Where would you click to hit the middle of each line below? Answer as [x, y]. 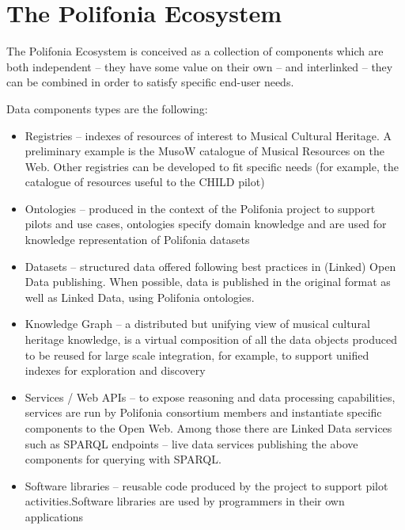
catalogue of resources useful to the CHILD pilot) [145, 182]
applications [54, 516]
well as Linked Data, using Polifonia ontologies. [140, 297]
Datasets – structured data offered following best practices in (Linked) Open [210, 266]
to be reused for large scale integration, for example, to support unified [197, 355]
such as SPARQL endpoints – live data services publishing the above [191, 443]
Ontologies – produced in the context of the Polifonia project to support [200, 208]
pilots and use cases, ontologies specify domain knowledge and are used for [206, 224]
